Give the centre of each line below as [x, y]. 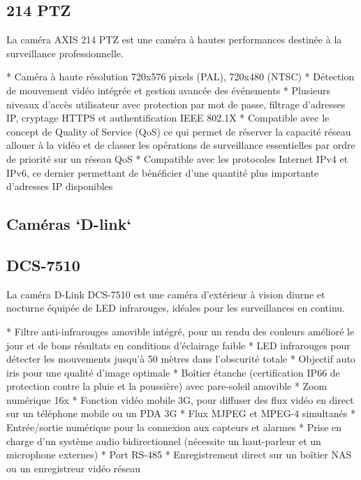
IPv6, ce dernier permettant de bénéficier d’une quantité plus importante [163, 172]
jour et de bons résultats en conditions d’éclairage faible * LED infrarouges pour [178, 345]
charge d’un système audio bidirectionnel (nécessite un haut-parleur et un [164, 441]
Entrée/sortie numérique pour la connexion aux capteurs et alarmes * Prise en [174, 427]
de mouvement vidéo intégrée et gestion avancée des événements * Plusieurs [169, 90]
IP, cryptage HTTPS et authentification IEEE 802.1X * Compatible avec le [168, 118]
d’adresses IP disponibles [60, 186]
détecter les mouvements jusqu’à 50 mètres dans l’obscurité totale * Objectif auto [181, 359]
